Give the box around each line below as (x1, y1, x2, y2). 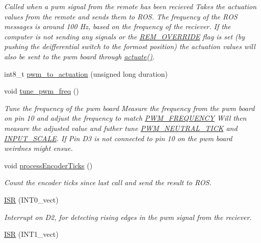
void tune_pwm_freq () (4, 85, 79, 96)
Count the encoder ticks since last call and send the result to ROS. (4, 177, 212, 188)
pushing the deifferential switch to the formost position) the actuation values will (4, 41, 255, 52)
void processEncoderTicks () (4, 160, 93, 170)
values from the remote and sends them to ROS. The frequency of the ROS (4, 11, 238, 21)
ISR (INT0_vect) (4, 194, 59, 205)
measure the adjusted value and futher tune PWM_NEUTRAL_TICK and (4, 122, 238, 133)
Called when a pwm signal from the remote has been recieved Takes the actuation (4, 1, 257, 11)
